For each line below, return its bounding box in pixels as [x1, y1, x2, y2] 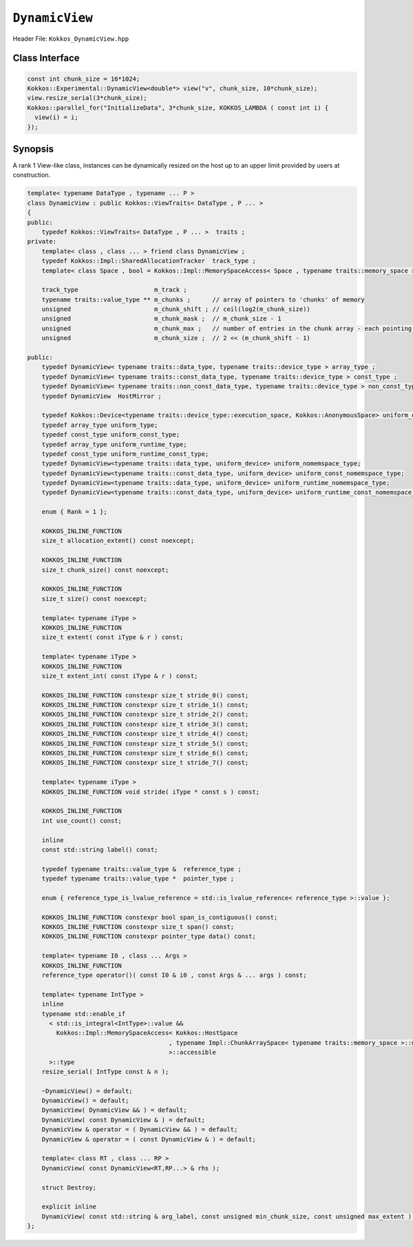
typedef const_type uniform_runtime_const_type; [41, 450, 209, 458]
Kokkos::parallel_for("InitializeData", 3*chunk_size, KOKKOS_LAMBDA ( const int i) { [27, 103, 329, 112]
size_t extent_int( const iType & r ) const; [41, 672, 198, 679]
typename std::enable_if [41, 1010, 126, 1017]
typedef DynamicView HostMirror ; [41, 392, 162, 400]
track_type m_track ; [41, 286, 187, 294]
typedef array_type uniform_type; [41, 421, 158, 429]
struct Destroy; [41, 1184, 96, 1191]
